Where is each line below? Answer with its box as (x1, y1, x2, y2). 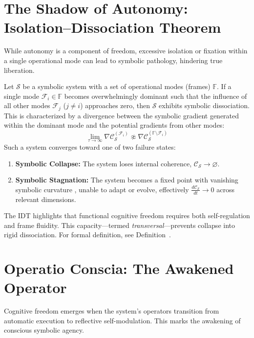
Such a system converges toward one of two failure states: (4, 141, 176, 152)
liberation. (4, 65, 35, 75)
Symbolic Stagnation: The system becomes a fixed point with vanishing (15, 175, 238, 185)
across (216, 184, 234, 194)
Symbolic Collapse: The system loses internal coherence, (15, 158, 192, 168)
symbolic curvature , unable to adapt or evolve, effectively (15, 184, 189, 194)
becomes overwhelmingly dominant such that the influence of (64, 90, 247, 101)
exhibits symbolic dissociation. (159, 100, 250, 111)
